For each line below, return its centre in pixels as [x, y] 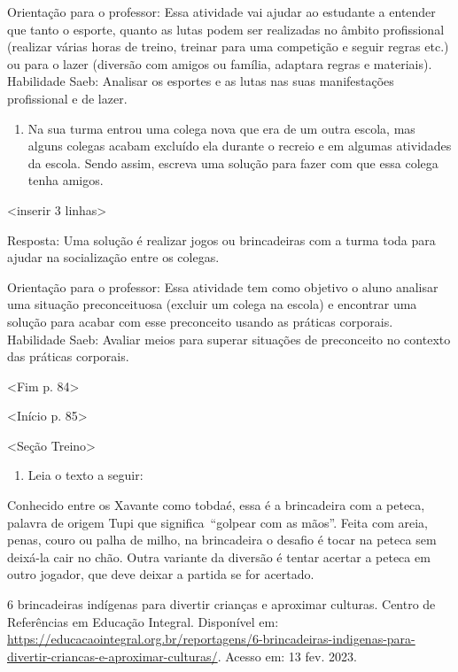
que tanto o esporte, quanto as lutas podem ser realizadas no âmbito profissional [226, 29]
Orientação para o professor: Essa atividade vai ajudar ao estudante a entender [221, 12]
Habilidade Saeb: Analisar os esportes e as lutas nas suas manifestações [201, 81]
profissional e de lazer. [67, 98]
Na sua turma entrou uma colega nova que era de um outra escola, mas [221, 128]
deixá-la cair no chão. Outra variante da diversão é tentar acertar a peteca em [219, 556]
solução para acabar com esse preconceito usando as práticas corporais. [200, 321]
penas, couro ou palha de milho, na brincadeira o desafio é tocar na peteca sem [222, 540]
